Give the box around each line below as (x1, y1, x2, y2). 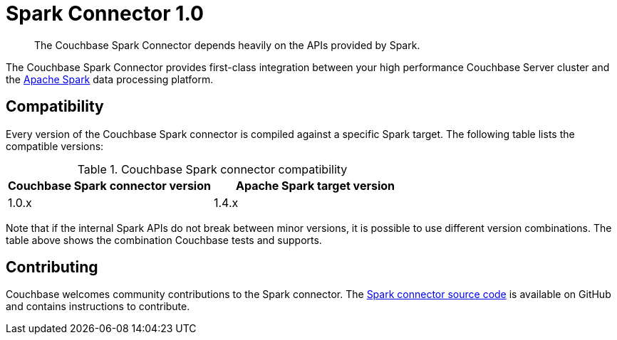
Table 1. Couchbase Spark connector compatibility (77, 161, 348, 176)
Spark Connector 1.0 (6, 1, 204, 26)
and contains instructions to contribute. (6, 300, 190, 313)
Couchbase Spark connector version (8, 178, 211, 193)
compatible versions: (6, 139, 104, 152)
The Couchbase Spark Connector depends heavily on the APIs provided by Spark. (34, 38, 420, 51)
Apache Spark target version (235, 178, 395, 193)
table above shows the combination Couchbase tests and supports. (6, 233, 322, 246)
